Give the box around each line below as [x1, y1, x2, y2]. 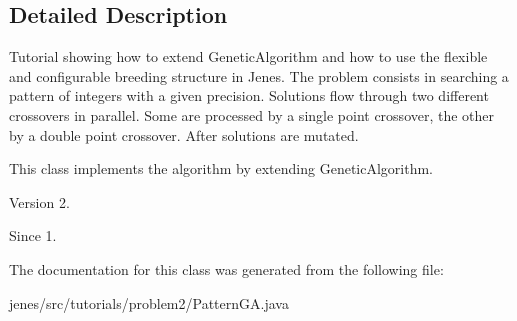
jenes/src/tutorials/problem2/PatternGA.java [9, 292, 289, 313]
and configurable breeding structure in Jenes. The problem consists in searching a [9, 65, 509, 86]
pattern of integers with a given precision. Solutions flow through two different [9, 85, 489, 106]
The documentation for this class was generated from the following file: [9, 258, 444, 279]
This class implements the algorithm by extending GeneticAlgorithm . [9, 158, 434, 179]
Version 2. [9, 191, 70, 212]
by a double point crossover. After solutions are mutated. [9, 124, 359, 145]
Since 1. [9, 225, 57, 246]
